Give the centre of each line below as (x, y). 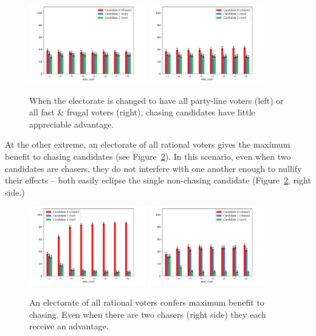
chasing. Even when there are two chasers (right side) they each (148, 314)
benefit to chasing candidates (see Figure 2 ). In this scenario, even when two (148, 156)
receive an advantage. (69, 326)
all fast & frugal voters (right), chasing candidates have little (142, 112)
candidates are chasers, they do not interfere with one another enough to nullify (153, 168)
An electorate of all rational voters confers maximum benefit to (147, 302)
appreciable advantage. (72, 124)
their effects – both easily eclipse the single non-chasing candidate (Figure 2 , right (158, 180)
